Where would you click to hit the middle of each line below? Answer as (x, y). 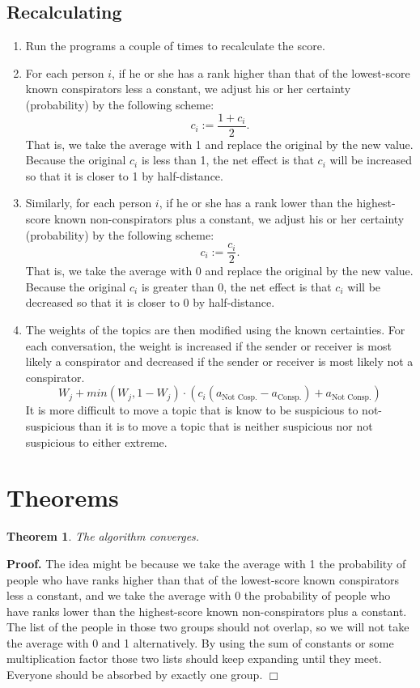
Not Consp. (351, 397)
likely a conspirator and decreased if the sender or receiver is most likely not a (219, 361)
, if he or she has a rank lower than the (256, 203)
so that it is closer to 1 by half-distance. (124, 175)
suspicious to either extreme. (96, 442)
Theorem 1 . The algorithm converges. (103, 536)
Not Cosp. (240, 397)
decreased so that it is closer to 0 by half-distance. (150, 302)
